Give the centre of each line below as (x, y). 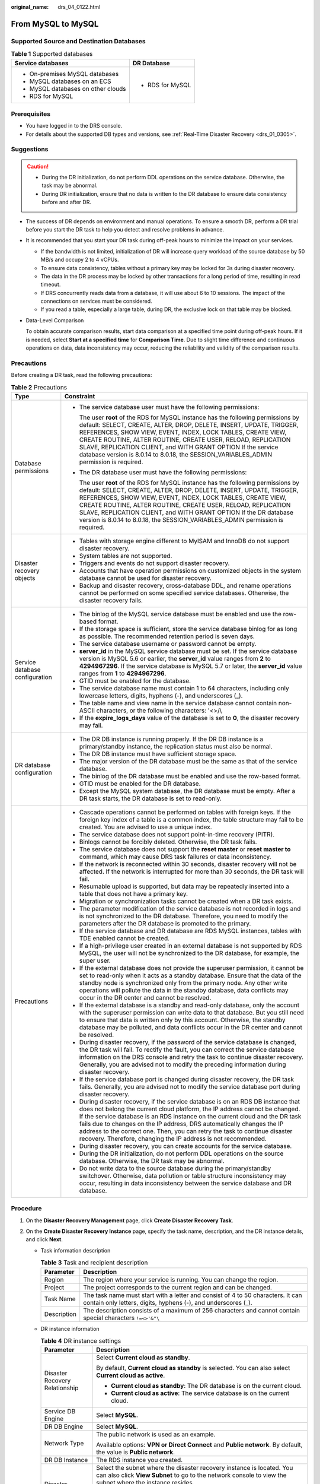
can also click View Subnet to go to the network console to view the (191, 1475)
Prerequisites (31, 114)
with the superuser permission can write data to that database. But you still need (192, 1012)
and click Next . (44, 1239)
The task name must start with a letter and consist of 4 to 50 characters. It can (193, 1295)
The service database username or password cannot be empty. (168, 643)
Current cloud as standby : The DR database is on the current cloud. (206, 1386)
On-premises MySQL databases (74, 74)
